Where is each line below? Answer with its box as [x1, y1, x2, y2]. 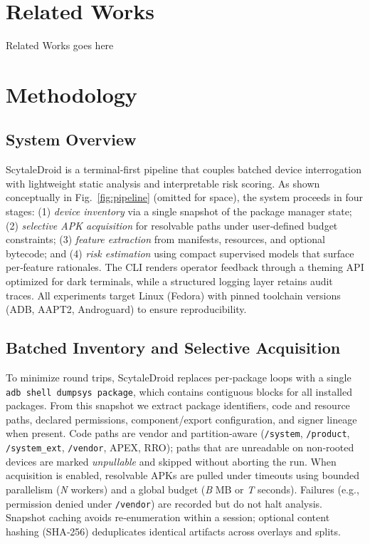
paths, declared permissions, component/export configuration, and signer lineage [6, 411, 357, 426]
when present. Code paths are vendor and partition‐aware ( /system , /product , [6, 426, 350, 441]
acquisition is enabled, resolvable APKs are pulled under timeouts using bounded [6, 468, 360, 483]
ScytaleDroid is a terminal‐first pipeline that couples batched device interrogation [6, 162, 361, 177]
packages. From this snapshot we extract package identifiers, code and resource [6, 398, 350, 413]
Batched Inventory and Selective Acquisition [6, 337, 341, 359]
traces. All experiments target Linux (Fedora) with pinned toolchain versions [6, 287, 341, 302]
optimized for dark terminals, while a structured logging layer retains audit [6, 274, 333, 289]
